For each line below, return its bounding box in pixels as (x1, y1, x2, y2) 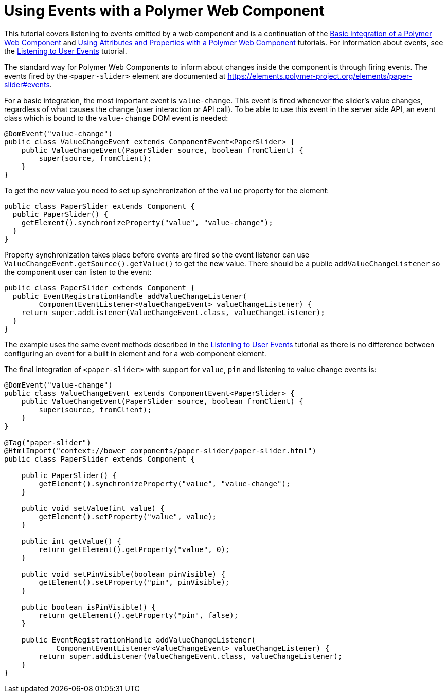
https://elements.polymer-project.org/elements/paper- (227, 71, 413, 80)
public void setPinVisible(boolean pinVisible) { (21, 570, 225, 578)
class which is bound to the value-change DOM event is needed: (4, 113, 228, 122)
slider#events (4, 80, 50, 89)
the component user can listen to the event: (4, 267, 152, 277)
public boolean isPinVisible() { (21, 602, 156, 611)
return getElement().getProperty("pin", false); (39, 611, 239, 619)
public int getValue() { (21, 537, 121, 545)
